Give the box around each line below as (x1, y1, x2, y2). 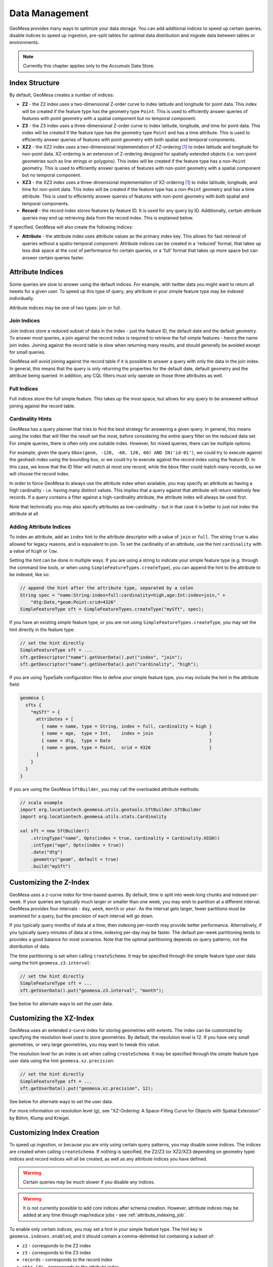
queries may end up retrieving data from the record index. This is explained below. (22, 214, 194, 220)
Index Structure (9, 79, 60, 87)
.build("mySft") (30, 864, 71, 869)
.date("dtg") (30, 849, 63, 855)
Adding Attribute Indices (9, 523, 71, 530)
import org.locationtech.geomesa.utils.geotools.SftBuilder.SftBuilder (20, 806, 202, 812)
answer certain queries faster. (22, 254, 84, 260)
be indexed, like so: (9, 572, 50, 578)
